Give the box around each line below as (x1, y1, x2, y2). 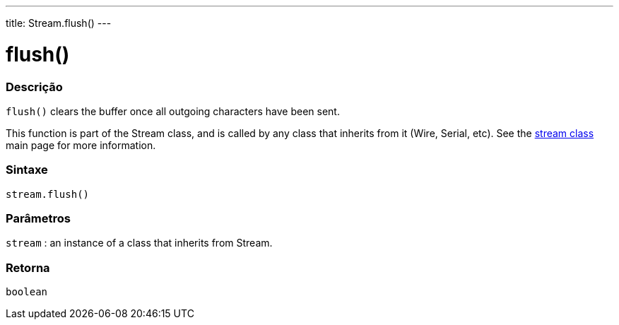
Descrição (6, 79, 63, 94)
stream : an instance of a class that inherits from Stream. (6, 237, 273, 249)
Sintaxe (6, 162, 48, 177)
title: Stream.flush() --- (6, 17, 112, 29)
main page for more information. (6, 138, 156, 151)
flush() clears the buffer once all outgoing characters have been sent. (6, 105, 340, 117)
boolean (6, 286, 48, 298)
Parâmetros (6, 211, 71, 225)
